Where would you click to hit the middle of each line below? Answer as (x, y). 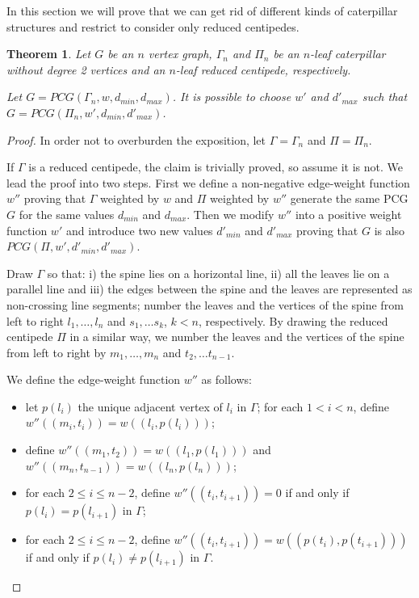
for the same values (67, 214)
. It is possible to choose (232, 97)
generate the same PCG (349, 198)
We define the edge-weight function (94, 379)
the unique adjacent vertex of (150, 406)
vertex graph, (180, 54)
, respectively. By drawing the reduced (293, 320)
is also (390, 230)
